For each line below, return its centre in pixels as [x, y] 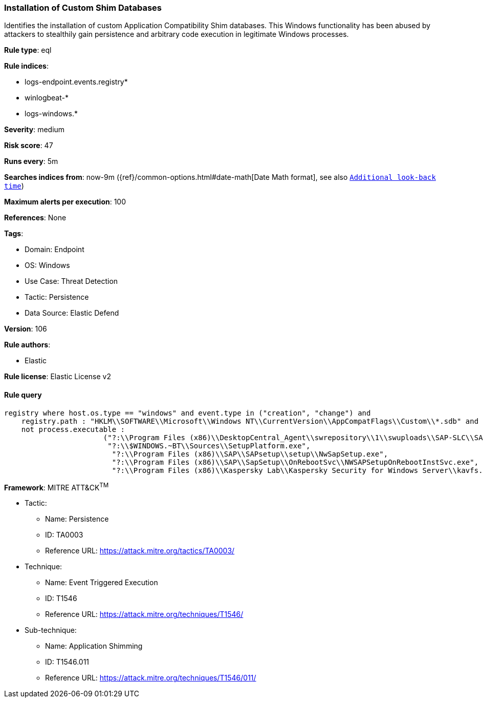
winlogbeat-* [47, 98]
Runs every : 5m [31, 161]
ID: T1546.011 [67, 662]
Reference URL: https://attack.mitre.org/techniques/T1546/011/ [151, 678]
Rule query [23, 395]
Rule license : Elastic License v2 [58, 377]
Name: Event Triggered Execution [102, 583]
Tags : [14, 234]
